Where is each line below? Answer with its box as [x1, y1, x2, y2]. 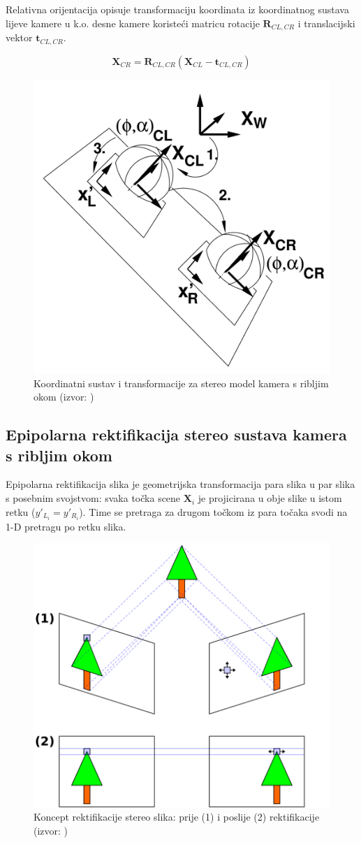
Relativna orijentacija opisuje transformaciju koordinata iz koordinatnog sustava [6, 2, 349, 16]
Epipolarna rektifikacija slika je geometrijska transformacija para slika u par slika [6, 477, 355, 491]
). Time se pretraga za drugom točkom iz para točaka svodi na [79, 504, 348, 519]
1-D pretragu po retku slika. [6, 519, 126, 533]
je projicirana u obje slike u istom [198, 491, 342, 505]
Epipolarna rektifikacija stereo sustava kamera [6, 424, 347, 445]
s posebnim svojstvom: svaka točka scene [6, 491, 181, 505]
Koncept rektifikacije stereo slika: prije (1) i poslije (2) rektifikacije [34, 809, 320, 824]
